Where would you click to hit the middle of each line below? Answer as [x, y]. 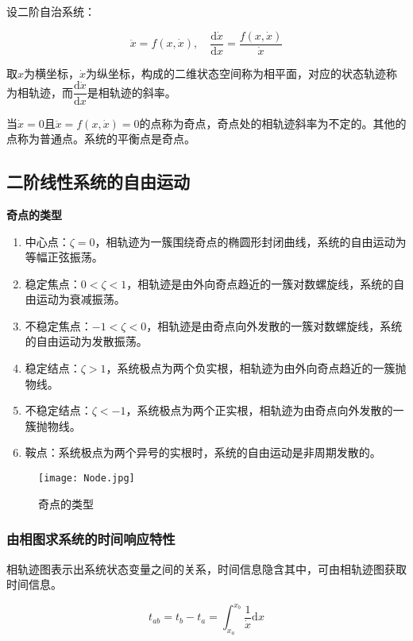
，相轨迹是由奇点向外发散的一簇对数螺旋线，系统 [274, 325]
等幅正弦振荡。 [64, 257]
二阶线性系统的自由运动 [98, 181]
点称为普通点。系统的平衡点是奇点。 [101, 139]
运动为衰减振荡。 [81, 299]
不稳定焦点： [58, 325]
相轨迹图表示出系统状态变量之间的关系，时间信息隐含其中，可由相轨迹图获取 [206, 568]
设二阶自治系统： [51, 11]
